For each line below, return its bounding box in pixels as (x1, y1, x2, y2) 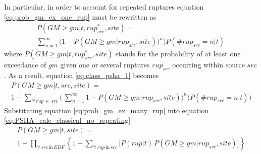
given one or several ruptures (60, 59, 150, 70)
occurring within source (172, 59, 245, 70)
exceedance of (4, 59, 46, 70)
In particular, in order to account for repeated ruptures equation (4, 2, 204, 12)
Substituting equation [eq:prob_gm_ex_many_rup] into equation (4, 105, 209, 115)
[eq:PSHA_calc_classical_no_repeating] (4, 115, 131, 125)
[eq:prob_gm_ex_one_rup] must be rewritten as (4, 11, 156, 22)
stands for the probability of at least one (115, 48, 241, 59)
